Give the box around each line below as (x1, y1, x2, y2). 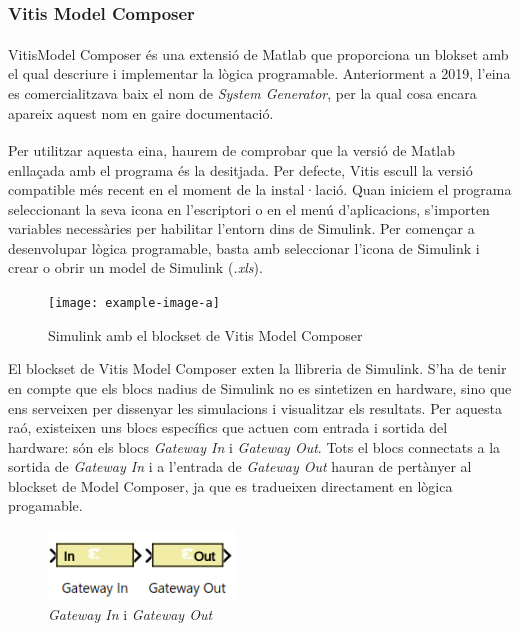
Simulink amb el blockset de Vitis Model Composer (48, 324, 363, 345)
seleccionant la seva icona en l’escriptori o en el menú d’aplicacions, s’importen (8, 198, 490, 219)
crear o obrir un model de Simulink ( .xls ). (8, 257, 263, 278)
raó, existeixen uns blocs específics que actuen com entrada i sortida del (8, 417, 448, 438)
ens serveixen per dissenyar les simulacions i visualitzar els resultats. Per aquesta (8, 397, 503, 418)
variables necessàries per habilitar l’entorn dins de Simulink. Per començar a (8, 218, 475, 239)
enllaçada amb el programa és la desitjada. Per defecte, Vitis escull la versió (8, 159, 473, 180)
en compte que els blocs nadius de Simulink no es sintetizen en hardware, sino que (8, 377, 512, 398)
